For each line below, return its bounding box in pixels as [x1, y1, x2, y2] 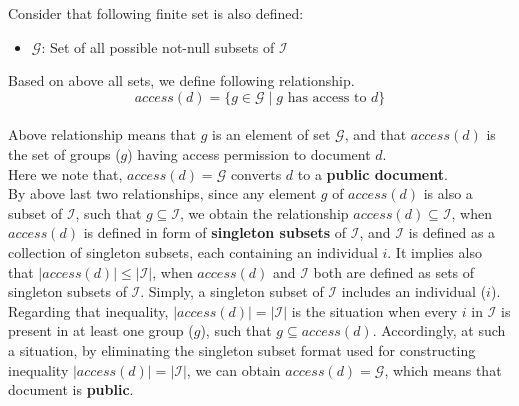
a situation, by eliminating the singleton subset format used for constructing [8, 339, 476, 360]
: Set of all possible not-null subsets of [41, 36, 275, 57]
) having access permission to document [127, 143, 371, 164]
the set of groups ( [8, 143, 121, 164]
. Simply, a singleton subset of [140, 281, 324, 302]
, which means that [384, 359, 502, 380]
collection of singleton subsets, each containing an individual [8, 241, 378, 262]
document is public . [8, 379, 134, 400]
